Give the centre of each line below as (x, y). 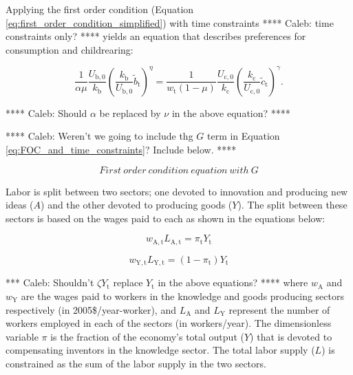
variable (22, 336)
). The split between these (292, 205)
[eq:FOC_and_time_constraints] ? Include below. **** (121, 150)
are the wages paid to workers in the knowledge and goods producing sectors (182, 296)
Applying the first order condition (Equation (100, 9)
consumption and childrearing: (69, 49)
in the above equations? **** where (233, 282)
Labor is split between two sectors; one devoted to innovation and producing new (177, 191)
